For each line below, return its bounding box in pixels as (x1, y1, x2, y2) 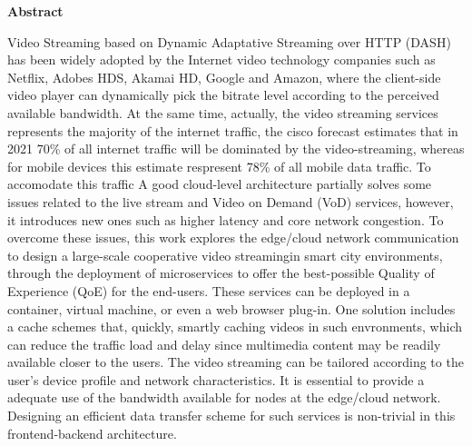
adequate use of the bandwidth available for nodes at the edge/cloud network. (7, 388, 441, 407)
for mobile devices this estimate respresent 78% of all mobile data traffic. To (7, 156, 431, 175)
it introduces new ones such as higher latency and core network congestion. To (7, 210, 444, 229)
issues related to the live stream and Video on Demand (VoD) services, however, (7, 192, 454, 211)
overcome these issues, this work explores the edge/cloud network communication (7, 228, 459, 247)
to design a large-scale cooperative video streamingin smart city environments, (7, 245, 443, 264)
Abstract (7, 2, 64, 20)
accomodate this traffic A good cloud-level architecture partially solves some (7, 174, 432, 193)
